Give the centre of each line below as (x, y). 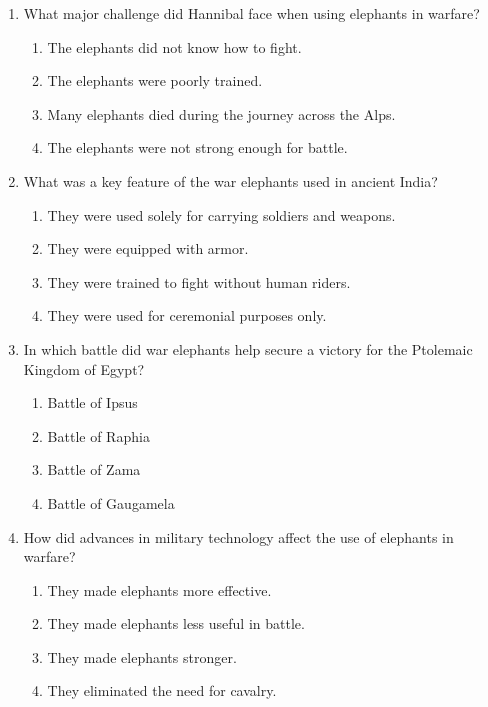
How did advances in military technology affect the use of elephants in (238, 536)
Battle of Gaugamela (111, 502)
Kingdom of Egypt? (84, 368)
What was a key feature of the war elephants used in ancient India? (230, 180)
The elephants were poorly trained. (155, 80)
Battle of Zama (94, 469)
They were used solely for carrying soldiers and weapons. (221, 214)
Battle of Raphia (98, 435)
